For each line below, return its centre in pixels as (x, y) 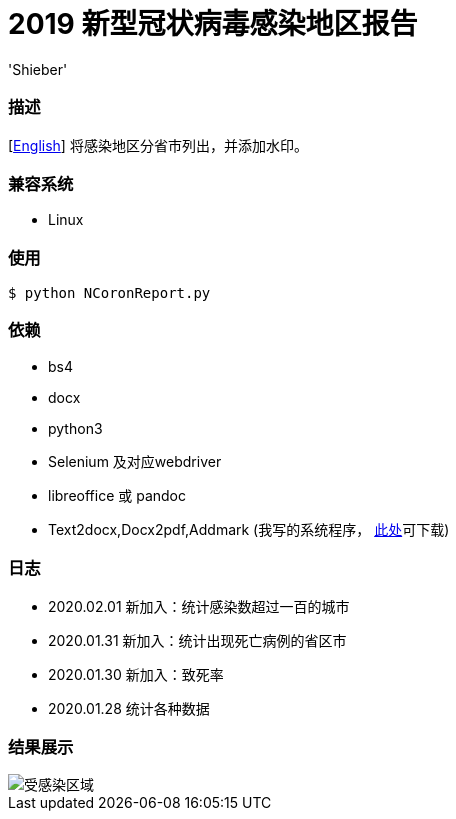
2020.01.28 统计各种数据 (129, 708)
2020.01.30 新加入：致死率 (136, 674)
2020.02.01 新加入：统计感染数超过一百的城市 (199, 606)
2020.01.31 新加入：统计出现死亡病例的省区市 (197, 640)
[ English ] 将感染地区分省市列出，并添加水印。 (158, 145)
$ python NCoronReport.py (109, 293)
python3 (75, 428)
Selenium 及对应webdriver (135, 461)
